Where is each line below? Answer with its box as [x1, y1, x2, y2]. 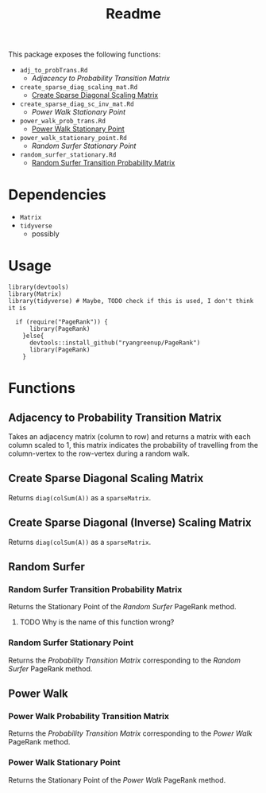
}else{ [22, 332, 44, 340]
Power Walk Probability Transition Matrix [8, 710, 169, 721]
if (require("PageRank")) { [15, 318, 109, 326]
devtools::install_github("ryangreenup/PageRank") [29, 339, 201, 347]
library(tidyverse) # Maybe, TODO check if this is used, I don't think [8, 297, 254, 305]
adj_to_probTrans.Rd [19, 67, 88, 75]
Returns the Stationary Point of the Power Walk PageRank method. [8, 775, 226, 784]
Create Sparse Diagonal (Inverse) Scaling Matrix [8, 516, 252, 530]
